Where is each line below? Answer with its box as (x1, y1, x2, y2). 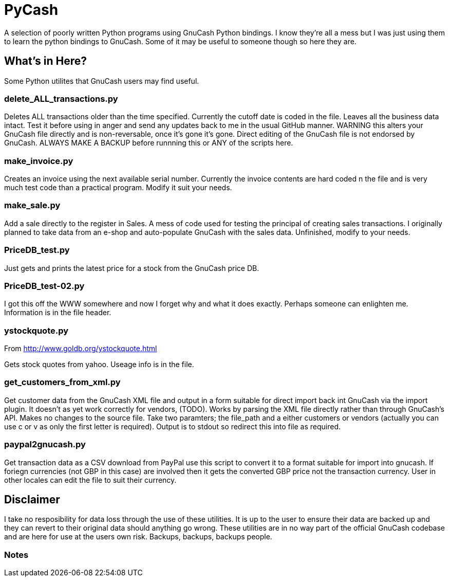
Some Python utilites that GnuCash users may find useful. (4, 76, 199, 85)
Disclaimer (4, 493, 60, 506)
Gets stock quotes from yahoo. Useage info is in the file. (4, 360, 194, 369)
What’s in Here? (4, 55, 87, 68)
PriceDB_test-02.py (4, 280, 85, 291)
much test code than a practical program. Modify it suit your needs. (4, 183, 232, 192)
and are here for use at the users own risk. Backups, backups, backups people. (4, 532, 272, 541)
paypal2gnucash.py (4, 439, 86, 450)
